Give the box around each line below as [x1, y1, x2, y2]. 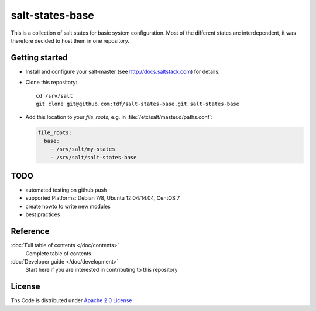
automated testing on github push [25, 186, 107, 193]
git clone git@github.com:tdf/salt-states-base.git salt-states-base [36, 101, 240, 108]
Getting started [11, 53, 68, 63]
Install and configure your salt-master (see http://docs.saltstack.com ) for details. [25, 68, 220, 75]
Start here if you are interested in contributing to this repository [25, 266, 178, 274]
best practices [25, 211, 60, 218]
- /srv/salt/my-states [50, 146, 115, 152]
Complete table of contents [25, 250, 92, 257]
